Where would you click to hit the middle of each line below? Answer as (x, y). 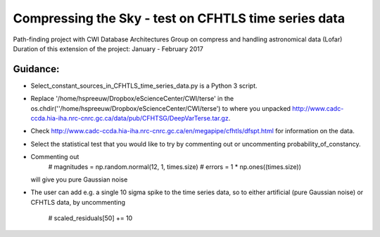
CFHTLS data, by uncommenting (78, 202)
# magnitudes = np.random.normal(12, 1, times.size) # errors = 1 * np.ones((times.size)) (175, 167)
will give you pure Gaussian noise (79, 180)
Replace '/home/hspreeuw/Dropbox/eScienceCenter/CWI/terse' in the (132, 99)
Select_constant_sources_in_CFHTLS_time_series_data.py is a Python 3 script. (144, 86)
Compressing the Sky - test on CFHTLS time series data (179, 18)
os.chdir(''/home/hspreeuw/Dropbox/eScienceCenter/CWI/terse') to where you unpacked (161, 108)
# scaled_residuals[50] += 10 (90, 218)
